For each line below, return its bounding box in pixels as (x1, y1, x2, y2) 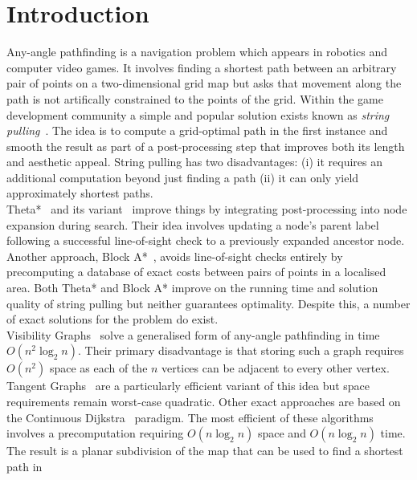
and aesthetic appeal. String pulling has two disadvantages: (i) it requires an (6, 153, 382, 170)
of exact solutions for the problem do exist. (6, 311, 219, 327)
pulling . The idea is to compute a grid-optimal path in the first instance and (6, 122, 388, 139)
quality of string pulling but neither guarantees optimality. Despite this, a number (6, 295, 411, 311)
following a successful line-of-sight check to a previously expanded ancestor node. (6, 232, 405, 249)
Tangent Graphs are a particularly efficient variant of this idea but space (6, 377, 370, 394)
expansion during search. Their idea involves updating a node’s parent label (6, 216, 379, 233)
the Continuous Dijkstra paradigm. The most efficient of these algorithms (6, 409, 374, 425)
